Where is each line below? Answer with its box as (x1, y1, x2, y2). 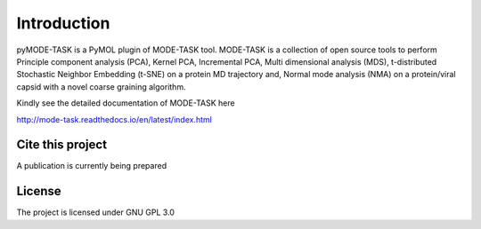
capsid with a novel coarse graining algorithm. (16, 81, 186, 92)
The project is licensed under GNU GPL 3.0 (16, 207, 175, 217)
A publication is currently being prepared (16, 161, 167, 171)
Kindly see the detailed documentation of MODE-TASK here (16, 98, 235, 108)
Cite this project (16, 138, 107, 153)
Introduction (16, 13, 110, 33)
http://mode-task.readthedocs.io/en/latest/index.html (16, 114, 213, 124)
